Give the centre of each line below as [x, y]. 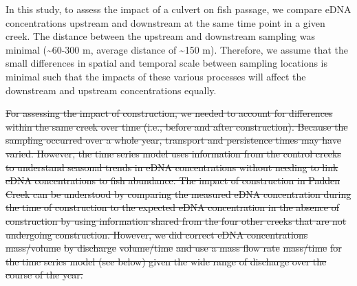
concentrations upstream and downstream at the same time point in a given [165, 22]
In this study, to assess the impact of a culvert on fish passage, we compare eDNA [178, 9]
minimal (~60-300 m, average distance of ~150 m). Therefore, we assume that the [177, 49]
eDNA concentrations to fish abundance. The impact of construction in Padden [173, 180]
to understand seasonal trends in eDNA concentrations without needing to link [172, 167]
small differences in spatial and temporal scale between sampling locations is [167, 63]
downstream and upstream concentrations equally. [111, 90]
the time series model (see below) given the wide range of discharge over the [166, 261]
